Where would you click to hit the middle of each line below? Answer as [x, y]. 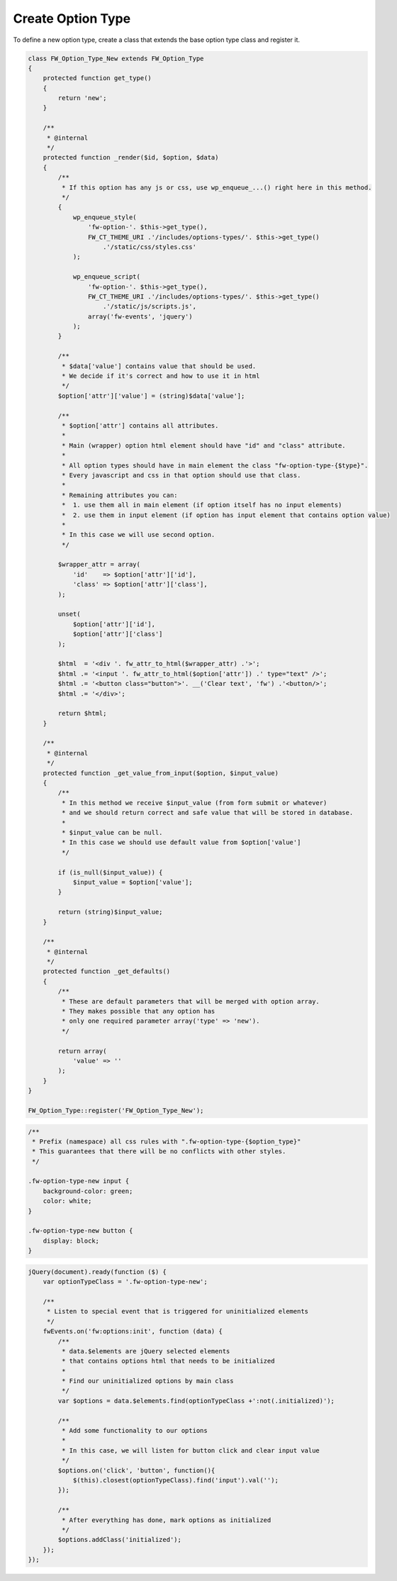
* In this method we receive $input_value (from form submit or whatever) [194, 803]
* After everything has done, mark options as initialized [166, 1520]
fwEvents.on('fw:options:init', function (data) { [133, 1331]
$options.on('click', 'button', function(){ [136, 1470]
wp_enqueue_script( [107, 277]
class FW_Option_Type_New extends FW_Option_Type [116, 58]
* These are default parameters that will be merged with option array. [191, 1001]
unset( [69, 614]
